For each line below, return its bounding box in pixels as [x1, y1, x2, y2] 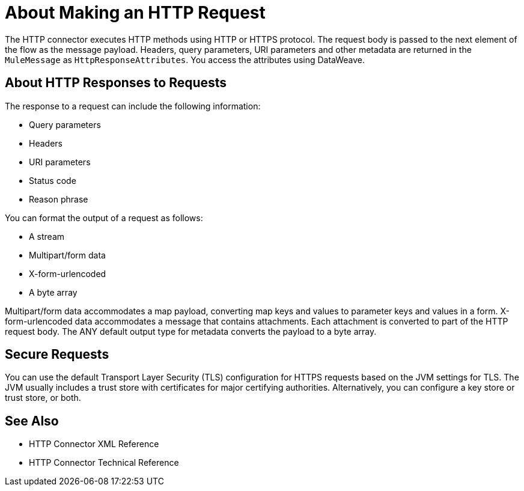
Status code [29, 175, 76, 186]
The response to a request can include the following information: [5, 100, 261, 111]
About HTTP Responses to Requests [5, 75, 227, 91]
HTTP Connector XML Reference [29, 439, 159, 450]
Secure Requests [5, 347, 109, 362]
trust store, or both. [5, 392, 81, 403]
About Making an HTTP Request [5, 2, 266, 23]
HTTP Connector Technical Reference [29, 457, 179, 468]
